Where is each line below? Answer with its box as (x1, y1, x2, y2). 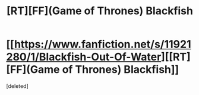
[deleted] (6, 82, 29, 90)
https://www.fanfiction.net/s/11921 (14, 37, 191, 51)
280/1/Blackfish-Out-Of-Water (6, 50, 162, 64)
